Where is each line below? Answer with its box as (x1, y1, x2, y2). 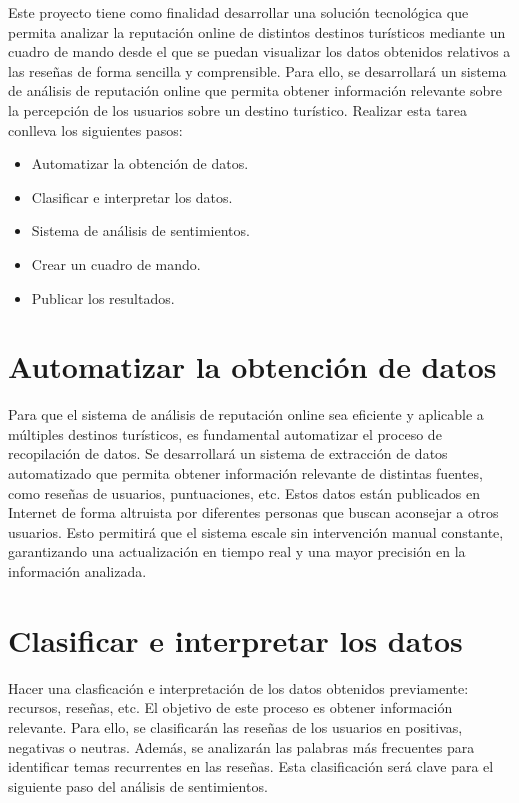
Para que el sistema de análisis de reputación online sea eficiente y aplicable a (8, 404, 484, 425)
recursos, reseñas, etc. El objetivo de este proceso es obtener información (8, 697, 453, 718)
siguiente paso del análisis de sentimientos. (8, 775, 268, 796)
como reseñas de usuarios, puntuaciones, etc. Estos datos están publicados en (8, 482, 480, 503)
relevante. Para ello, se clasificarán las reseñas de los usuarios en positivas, (8, 716, 463, 737)
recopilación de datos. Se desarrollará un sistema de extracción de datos (8, 443, 448, 464)
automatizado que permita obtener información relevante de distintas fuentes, (8, 463, 483, 484)
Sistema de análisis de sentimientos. (31, 220, 250, 241)
